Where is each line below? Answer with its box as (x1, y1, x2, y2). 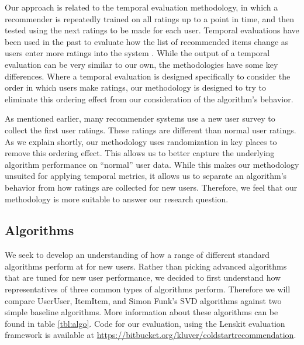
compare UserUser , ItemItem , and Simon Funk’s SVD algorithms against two (5, 294, 282, 306)
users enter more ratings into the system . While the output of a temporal (5, 47, 270, 59)
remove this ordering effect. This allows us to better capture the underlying (5, 147, 275, 159)
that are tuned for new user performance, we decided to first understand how (5, 271, 281, 284)
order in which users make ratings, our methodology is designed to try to (5, 81, 267, 94)
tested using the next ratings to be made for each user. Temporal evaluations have (5, 24, 299, 36)
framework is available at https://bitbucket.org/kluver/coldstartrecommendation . (5, 329, 296, 341)
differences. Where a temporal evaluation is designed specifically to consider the (5, 70, 291, 82)
